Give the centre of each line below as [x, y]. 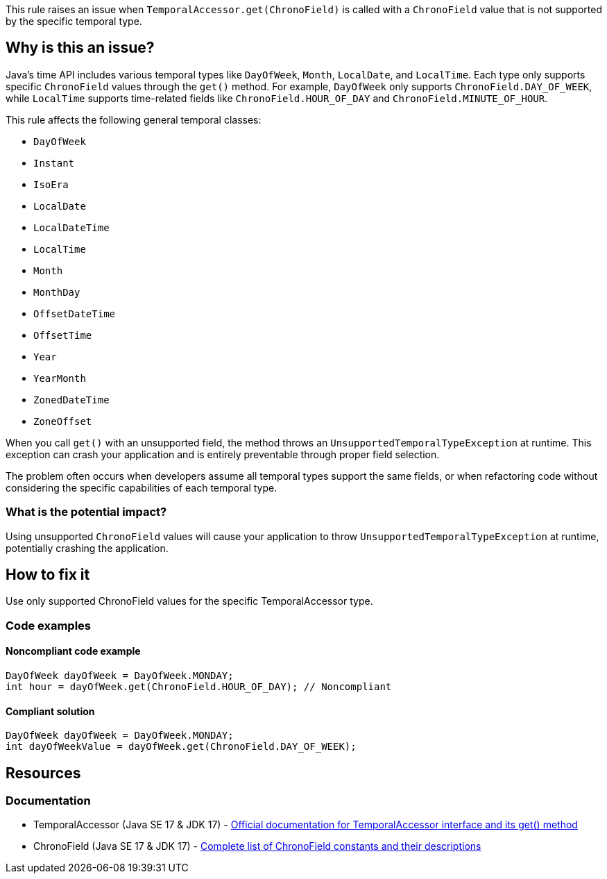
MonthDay [57, 292]
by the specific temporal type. [74, 21]
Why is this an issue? [80, 48]
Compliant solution [50, 711]
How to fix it [48, 575]
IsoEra [51, 184]
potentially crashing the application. [87, 548]
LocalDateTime [71, 227]
